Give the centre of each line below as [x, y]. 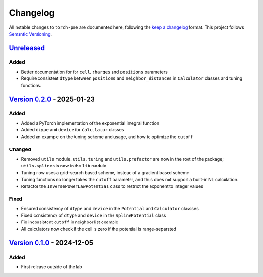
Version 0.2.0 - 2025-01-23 [52, 99]
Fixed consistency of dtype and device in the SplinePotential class [94, 215]
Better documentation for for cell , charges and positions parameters [94, 72]
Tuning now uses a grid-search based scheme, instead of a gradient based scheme [105, 172]
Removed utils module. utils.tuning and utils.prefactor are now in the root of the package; [122, 159]
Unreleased [27, 48]
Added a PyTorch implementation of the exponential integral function [90, 123]
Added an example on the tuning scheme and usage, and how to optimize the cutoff [107, 137]
